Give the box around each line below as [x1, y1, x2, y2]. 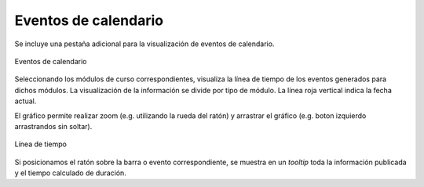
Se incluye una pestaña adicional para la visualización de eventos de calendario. [14, 39, 275, 49]
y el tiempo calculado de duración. [14, 168, 127, 178]
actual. [14, 96, 37, 106]
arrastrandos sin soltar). [14, 121, 93, 131]
